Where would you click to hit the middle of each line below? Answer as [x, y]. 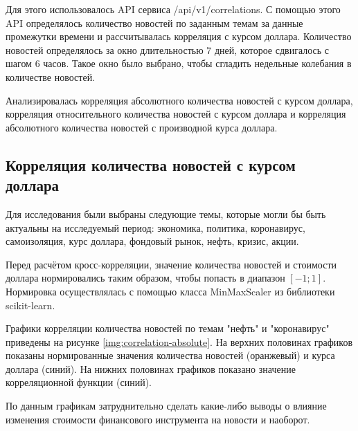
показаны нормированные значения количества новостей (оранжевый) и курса [170, 355]
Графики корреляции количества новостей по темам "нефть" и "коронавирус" [168, 328]
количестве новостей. [51, 76]
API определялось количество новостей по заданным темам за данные [154, 22]
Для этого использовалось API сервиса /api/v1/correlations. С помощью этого [173, 9]
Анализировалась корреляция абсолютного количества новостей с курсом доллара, [179, 100]
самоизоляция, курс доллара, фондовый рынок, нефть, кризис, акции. [152, 241]
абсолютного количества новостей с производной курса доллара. [142, 127]
